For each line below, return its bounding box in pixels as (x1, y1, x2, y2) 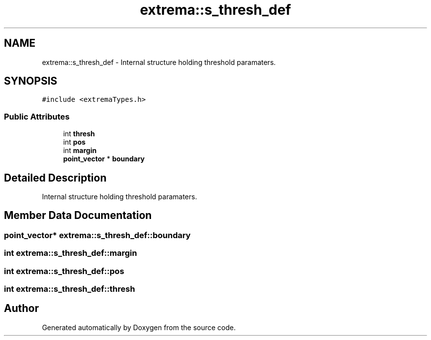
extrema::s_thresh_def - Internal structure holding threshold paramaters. (42, 58, 276, 66)
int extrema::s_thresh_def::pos (4, 266, 124, 276)
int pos (63, 138, 86, 147)
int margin (63, 146, 97, 155)
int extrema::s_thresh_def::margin (4, 248, 137, 258)
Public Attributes (4, 111, 70, 122)
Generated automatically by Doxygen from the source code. (42, 323, 236, 332)
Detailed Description (4, 171, 107, 184)
